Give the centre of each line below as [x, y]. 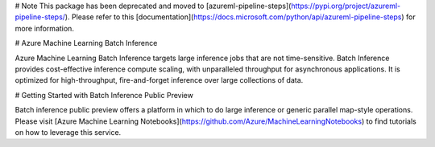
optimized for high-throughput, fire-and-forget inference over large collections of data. [159, 80]
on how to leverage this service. [68, 132]
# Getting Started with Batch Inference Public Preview [104, 95]
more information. [44, 28]
